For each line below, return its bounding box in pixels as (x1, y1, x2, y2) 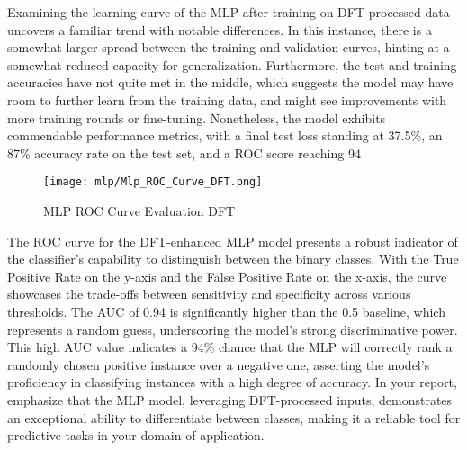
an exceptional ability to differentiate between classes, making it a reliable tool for (7, 408, 461, 427)
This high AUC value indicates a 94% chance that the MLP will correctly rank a (7, 337, 453, 356)
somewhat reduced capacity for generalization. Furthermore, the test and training (7, 55, 457, 74)
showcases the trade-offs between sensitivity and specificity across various (7, 284, 411, 303)
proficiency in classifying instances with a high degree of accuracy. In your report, (7, 373, 457, 391)
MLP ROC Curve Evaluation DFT (43, 202, 236, 220)
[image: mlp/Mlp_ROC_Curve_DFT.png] (43, 175, 263, 189)
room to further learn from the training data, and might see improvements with (7, 90, 447, 109)
